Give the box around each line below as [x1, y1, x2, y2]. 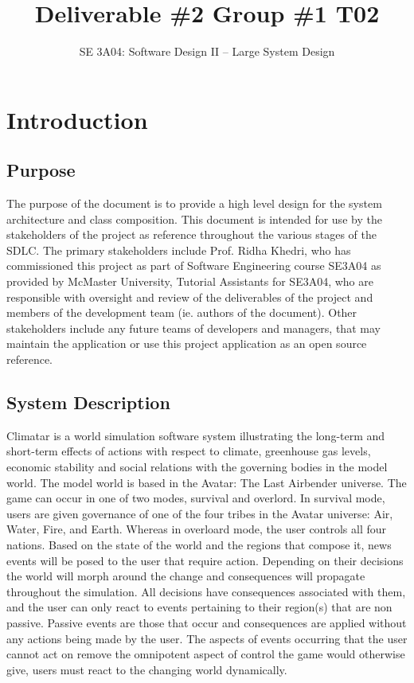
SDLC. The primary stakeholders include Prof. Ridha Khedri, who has [6, 241, 351, 258]
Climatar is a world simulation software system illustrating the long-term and [6, 427, 385, 443]
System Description [6, 390, 170, 415]
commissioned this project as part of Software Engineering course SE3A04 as [6, 257, 381, 274]
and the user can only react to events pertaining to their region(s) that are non [6, 599, 393, 615]
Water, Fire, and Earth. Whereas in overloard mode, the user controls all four [6, 521, 387, 537]
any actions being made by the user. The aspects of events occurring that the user [6, 630, 408, 646]
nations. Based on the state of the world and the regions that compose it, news [6, 537, 392, 552]
